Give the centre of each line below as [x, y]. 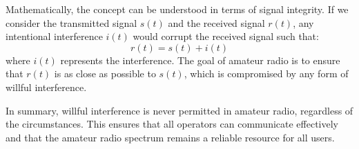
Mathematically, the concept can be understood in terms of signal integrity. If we [177, 9]
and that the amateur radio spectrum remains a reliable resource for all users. [170, 137]
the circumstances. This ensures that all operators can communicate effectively [172, 124]
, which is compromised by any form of [266, 73]
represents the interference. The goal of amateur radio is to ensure [200, 60]
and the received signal [216, 22]
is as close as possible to [105, 73]
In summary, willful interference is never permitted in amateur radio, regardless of [179, 110]
